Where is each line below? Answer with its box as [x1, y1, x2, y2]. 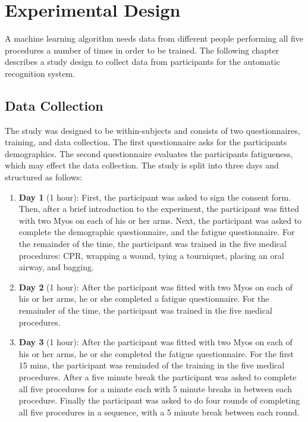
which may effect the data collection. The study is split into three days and [5, 159, 279, 171]
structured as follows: [5, 171, 83, 183]
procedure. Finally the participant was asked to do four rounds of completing [18, 394, 300, 407]
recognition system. [5, 67, 76, 79]
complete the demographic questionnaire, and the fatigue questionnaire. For [18, 226, 295, 238]
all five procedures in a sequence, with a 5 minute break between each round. [18, 405, 300, 418]
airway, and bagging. [18, 261, 94, 273]
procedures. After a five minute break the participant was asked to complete [18, 370, 297, 383]
